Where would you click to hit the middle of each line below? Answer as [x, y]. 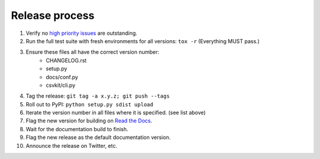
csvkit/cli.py [61, 85]
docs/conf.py [62, 77]
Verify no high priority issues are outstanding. [81, 33]
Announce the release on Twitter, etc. [72, 145]
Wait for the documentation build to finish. [77, 129]
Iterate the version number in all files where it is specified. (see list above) [116, 113]
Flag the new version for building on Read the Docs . [89, 121]
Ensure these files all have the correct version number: [92, 52]
